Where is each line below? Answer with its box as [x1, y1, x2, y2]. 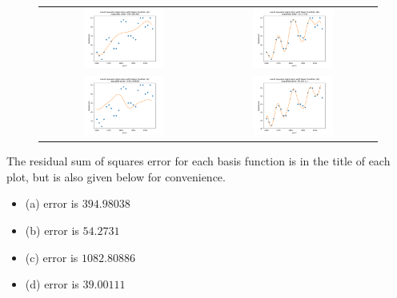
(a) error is [25, 195, 79, 212]
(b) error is [25, 221, 79, 238]
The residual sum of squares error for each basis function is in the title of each [6, 153, 391, 169]
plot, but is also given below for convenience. [6, 168, 226, 185]
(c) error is [25, 248, 78, 265]
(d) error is [25, 276, 79, 292]
